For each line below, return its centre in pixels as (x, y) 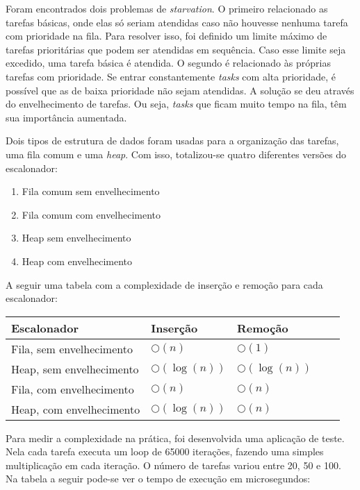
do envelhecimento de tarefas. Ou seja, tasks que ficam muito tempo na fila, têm (176, 104)
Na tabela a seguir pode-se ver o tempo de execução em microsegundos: (158, 479)
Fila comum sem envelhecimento (91, 191)
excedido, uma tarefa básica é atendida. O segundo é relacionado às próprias (168, 63)
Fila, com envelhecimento (73, 389)
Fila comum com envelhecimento (91, 214)
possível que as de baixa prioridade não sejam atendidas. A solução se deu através (180, 90)
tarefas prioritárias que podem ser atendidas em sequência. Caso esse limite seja (176, 49)
